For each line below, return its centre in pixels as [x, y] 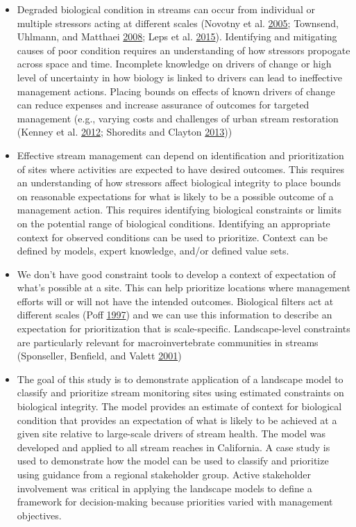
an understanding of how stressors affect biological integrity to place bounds [179, 183]
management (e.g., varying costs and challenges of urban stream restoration [178, 118]
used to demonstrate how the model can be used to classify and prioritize [173, 461]
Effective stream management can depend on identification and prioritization [180, 155]
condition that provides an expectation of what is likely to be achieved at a [177, 420]
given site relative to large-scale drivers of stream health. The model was [171, 433]
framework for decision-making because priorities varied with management [175, 502]
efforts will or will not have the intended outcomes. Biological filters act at [175, 301]
